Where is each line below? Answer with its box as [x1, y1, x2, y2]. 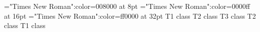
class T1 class [4, 20, 46, 31]
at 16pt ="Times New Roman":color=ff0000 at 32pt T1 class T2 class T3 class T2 [4, 10, 256, 21]
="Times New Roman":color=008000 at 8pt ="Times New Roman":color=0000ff [4, 1, 250, 11]
